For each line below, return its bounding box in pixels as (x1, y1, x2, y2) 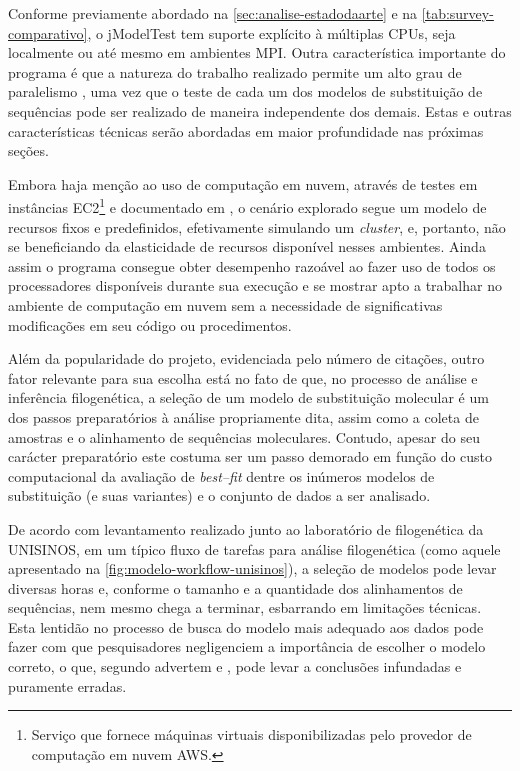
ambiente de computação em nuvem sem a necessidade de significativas (8, 294, 443, 315)
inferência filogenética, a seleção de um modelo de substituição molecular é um (8, 387, 489, 408)
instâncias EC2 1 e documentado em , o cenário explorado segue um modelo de (8, 194, 487, 217)
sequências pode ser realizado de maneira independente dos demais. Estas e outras (8, 100, 512, 121)
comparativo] (8, 22, 88, 43)
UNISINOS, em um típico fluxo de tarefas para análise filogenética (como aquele (8, 538, 501, 559)
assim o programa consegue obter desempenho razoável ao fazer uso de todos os (8, 255, 496, 276)
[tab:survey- (421, 3, 494, 23)
